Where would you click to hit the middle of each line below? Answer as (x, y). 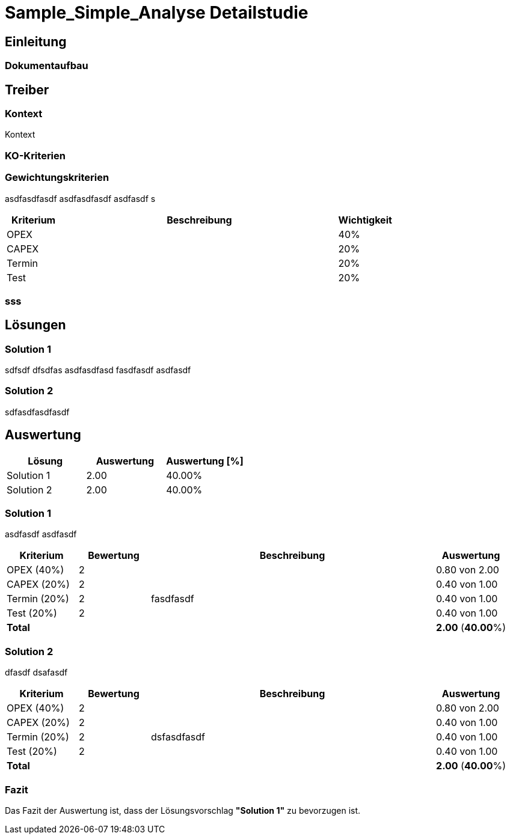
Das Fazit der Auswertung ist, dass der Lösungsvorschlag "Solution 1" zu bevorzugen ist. (183, 810)
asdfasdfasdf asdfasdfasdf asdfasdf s (80, 198)
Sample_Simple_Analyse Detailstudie (157, 13)
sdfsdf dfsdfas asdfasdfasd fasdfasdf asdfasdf (98, 370)
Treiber (27, 90)
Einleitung (36, 41)
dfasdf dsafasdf (36, 673)
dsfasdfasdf (178, 737)
